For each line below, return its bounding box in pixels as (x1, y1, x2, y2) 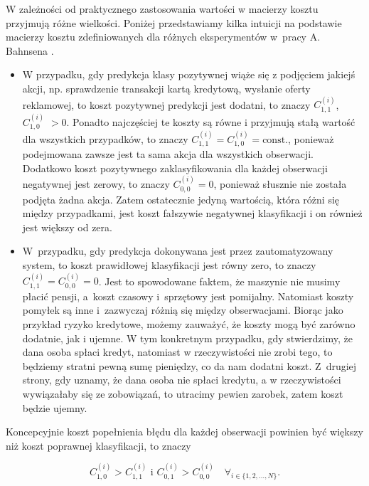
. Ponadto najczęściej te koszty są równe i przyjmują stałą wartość (66, 114, 355, 129)
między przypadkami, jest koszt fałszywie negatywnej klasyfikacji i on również (22, 206, 363, 221)
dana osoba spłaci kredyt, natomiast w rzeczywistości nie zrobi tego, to (22, 344, 333, 359)
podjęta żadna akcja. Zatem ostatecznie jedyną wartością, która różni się (22, 191, 340, 206)
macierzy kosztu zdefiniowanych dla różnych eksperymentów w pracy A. (6, 29, 321, 44)
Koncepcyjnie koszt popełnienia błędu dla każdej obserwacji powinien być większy (6, 424, 363, 439)
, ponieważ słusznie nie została (213, 176, 347, 191)
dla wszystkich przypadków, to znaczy (22, 131, 188, 146)
